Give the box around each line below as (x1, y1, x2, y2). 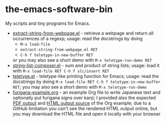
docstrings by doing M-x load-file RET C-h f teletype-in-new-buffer (12, 78, 161, 85)
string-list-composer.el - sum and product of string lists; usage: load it (12, 62, 160, 68)
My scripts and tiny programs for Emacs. (5, 20, 90, 26)
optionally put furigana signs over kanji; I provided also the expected (12, 95, 156, 101)
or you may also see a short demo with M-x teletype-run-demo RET (12, 57, 152, 63)
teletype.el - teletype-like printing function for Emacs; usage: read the (12, 73, 159, 79)
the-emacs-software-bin (5, 4, 113, 15)
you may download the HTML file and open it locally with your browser (12, 110, 161, 117)
